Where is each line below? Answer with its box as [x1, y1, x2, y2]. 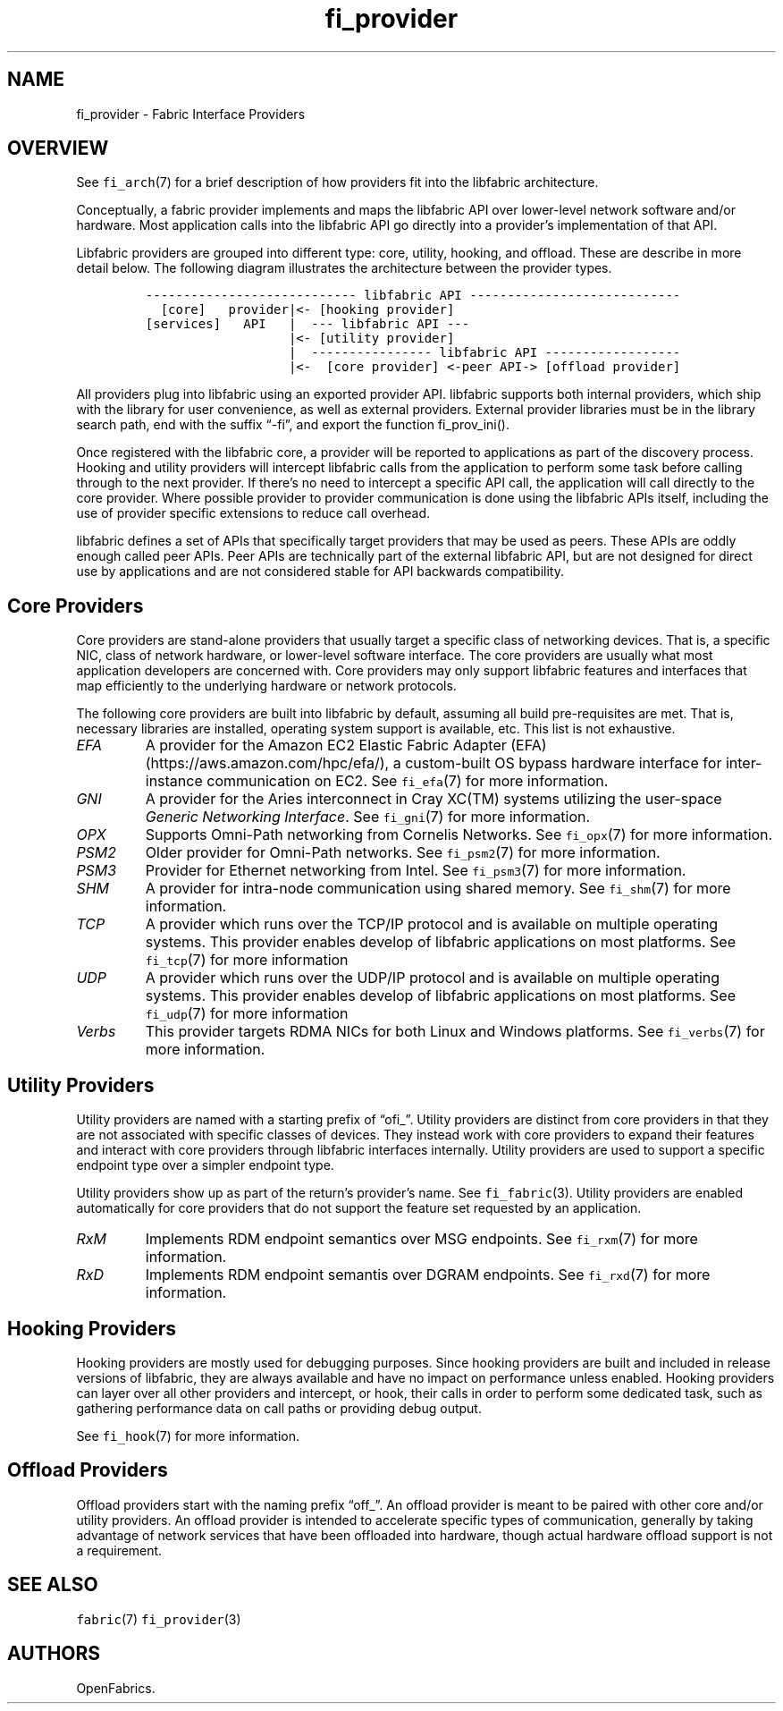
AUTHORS [7, 1642, 101, 1665]
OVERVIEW [7, 137, 109, 160]
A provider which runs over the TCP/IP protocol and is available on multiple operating [145, 915, 719, 934]
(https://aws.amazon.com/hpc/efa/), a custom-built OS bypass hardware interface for [145, 754, 722, 773]
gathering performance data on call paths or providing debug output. [76, 1400, 482, 1416]
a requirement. [76, 1542, 163, 1558]
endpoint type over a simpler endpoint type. [76, 1157, 334, 1173]
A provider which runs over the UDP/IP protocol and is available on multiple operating [145, 969, 720, 987]
